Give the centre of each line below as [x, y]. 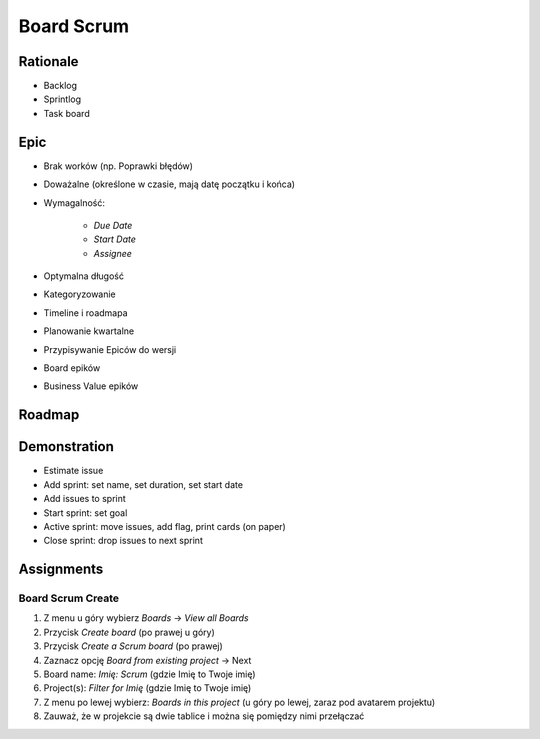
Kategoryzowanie [80, 294]
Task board [66, 113]
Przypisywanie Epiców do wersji [110, 349]
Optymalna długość [84, 276]
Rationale [48, 61]
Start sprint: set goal [85, 512]
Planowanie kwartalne [89, 331]
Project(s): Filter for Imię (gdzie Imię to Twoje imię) [147, 688]
